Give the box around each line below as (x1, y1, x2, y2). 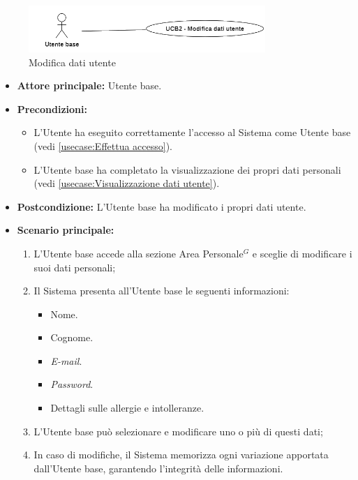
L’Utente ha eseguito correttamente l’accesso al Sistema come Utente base (33, 125, 351, 140)
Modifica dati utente (29, 54, 116, 69)
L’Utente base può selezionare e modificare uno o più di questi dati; (33, 423, 323, 438)
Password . (50, 377, 94, 391)
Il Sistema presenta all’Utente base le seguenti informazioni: (33, 283, 290, 298)
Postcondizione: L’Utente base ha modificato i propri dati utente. (17, 199, 306, 213)
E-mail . (50, 353, 82, 368)
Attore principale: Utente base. (17, 78, 162, 93)
